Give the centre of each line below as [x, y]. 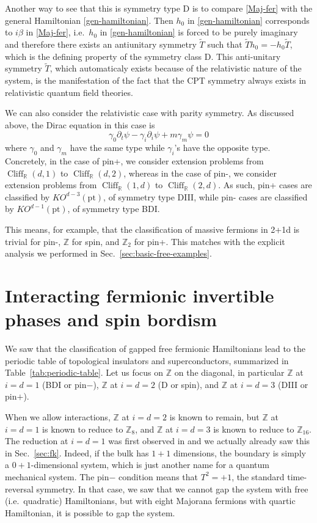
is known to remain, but [214, 417]
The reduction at [37, 441]
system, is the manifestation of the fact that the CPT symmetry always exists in [156, 80]
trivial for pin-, [33, 241]
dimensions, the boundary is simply [239, 452]
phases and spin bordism [111, 319]
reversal [19, 488]
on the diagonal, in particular [229, 372]
